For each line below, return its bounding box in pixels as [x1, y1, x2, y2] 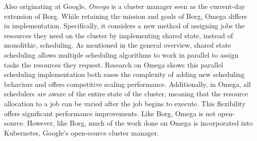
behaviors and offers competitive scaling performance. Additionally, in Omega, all [4, 78, 251, 89]
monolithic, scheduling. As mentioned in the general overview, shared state [4, 40, 231, 50]
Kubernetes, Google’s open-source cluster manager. [4, 127, 159, 138]
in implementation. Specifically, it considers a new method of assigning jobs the [4, 20, 245, 31]
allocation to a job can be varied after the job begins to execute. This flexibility [4, 98, 246, 108]
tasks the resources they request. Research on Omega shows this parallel [4, 59, 223, 70]
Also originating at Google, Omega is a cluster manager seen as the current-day [4, 1, 245, 11]
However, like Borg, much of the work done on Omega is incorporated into [27, 118, 253, 128]
